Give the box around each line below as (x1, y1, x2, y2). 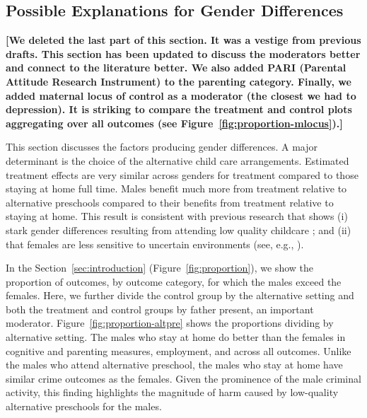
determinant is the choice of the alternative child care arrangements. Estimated (6, 153, 349, 168)
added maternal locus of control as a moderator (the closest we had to (6, 88, 356, 103)
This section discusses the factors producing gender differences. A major (6, 139, 318, 154)
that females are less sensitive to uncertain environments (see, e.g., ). (6, 236, 304, 251)
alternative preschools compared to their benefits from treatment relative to (6, 195, 334, 209)
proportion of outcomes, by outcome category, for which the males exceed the (6, 274, 342, 289)
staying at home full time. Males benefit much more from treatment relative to (6, 181, 347, 196)
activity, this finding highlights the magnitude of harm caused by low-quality (6, 385, 339, 400)
